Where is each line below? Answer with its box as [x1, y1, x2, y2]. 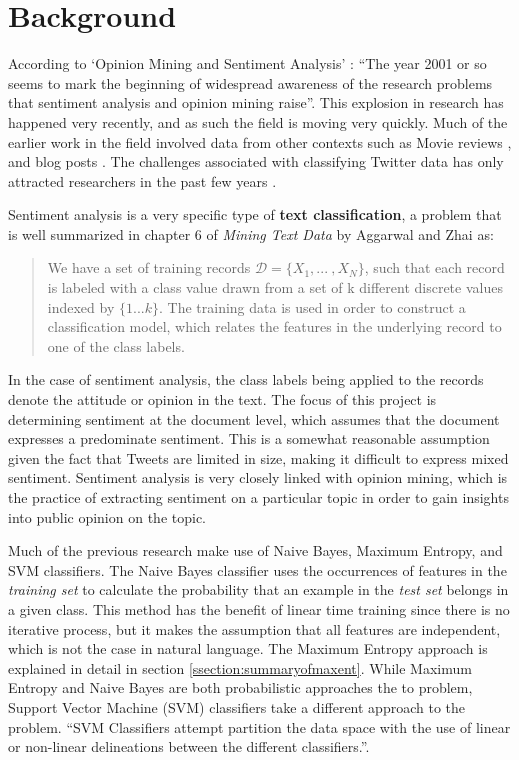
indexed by [47, 296, 115, 317]
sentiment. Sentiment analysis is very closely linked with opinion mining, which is [8, 467, 508, 488]
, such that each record [364, 257, 505, 278]
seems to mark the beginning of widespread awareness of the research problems [8, 72, 493, 93]
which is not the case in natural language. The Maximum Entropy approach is [8, 638, 488, 659]
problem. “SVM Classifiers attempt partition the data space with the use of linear [8, 716, 511, 737]
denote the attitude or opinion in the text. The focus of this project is [8, 389, 437, 410]
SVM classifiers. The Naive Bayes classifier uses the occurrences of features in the [8, 559, 507, 580]
